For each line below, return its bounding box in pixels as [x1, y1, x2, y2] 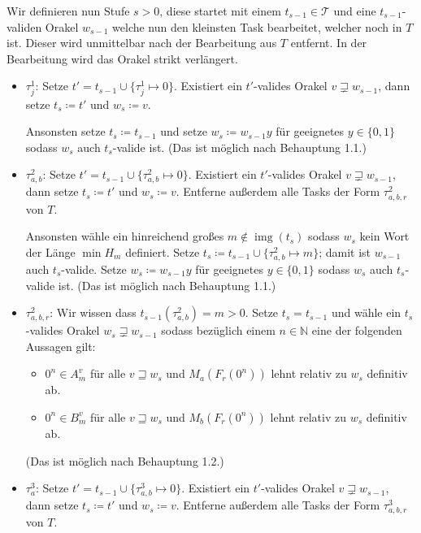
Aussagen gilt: [25, 337, 96, 354]
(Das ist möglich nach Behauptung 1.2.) [25, 452, 224, 469]
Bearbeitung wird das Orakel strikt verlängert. [7, 50, 238, 67]
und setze [160, 123, 207, 140]
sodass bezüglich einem [161, 322, 276, 339]
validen [7, 18, 42, 35]
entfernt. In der [290, 34, 367, 51]
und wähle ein [331, 304, 401, 321]
